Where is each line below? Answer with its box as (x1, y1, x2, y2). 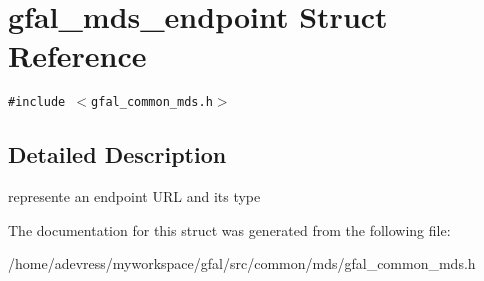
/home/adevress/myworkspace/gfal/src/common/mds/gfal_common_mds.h (8, 253, 476, 274)
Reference (8, 35, 147, 76)
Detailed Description (8, 139, 227, 170)
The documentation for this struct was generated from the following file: (8, 219, 451, 240)
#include (8, 95, 66, 110)
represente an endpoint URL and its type (8, 186, 261, 207)
